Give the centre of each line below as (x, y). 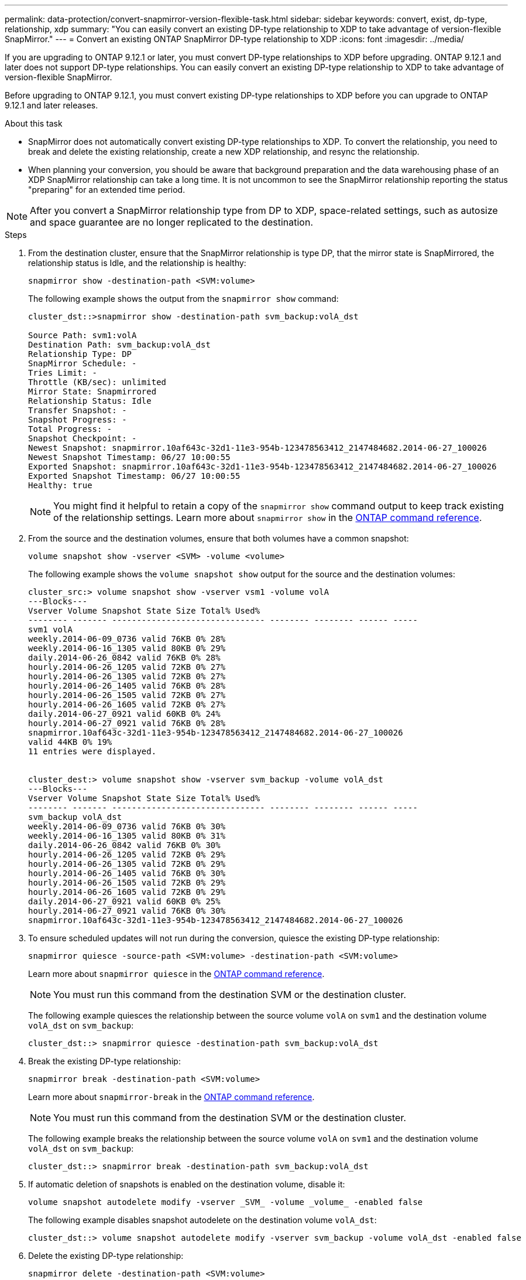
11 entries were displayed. (92, 751)
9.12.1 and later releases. (51, 105)
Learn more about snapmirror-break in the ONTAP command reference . (171, 1097)
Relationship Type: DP (80, 354)
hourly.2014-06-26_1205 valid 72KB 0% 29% (127, 855)
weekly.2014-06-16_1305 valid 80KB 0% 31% (127, 836)
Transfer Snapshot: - (78, 410)
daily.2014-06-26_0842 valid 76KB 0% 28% (124, 658)
